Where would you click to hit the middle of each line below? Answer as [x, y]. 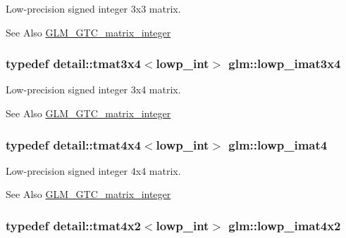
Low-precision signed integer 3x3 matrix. [93, 8]
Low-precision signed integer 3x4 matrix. [93, 90]
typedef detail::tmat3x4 [73, 64]
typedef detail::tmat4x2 [73, 225]
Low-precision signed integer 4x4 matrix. [93, 170]
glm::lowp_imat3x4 [285, 64]
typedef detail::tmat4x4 [73, 144]
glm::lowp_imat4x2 [285, 225]
